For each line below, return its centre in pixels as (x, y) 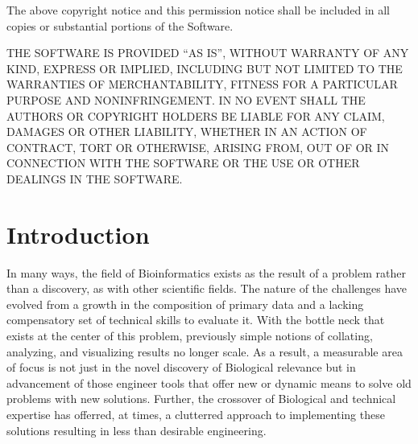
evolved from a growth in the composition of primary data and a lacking (185, 304)
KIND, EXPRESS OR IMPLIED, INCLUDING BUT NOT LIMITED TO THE (205, 68)
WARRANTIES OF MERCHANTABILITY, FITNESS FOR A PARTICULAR (202, 84)
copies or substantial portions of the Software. (120, 25)
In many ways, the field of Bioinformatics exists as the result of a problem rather (206, 272)
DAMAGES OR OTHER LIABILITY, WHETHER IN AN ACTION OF (187, 132)
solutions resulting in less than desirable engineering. (137, 430)
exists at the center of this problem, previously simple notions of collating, (190, 336)
